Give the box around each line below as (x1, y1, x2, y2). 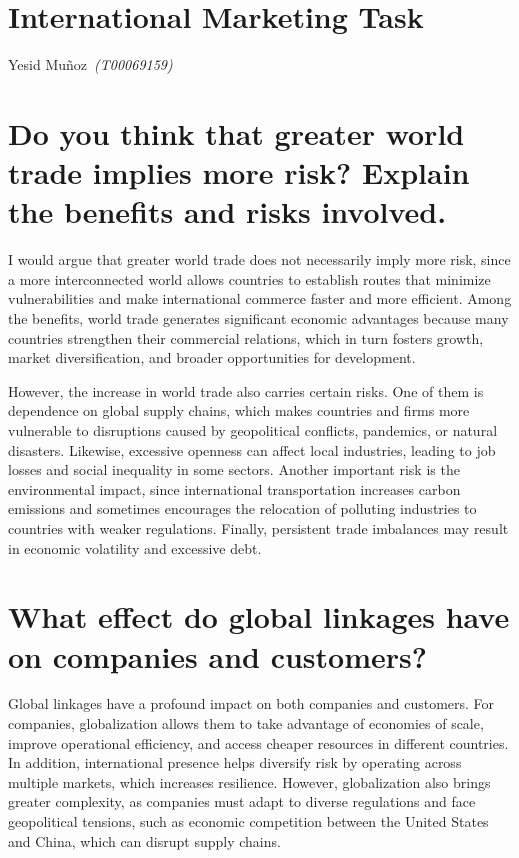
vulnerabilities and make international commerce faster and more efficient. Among (8, 288, 512, 309)
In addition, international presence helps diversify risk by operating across (8, 752, 462, 773)
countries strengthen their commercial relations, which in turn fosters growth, (8, 327, 484, 348)
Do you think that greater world (8, 112, 465, 153)
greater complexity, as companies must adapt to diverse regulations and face (8, 791, 476, 812)
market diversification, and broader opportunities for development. (8, 347, 416, 368)
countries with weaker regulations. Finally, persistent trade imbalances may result (8, 517, 509, 538)
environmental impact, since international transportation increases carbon (8, 478, 461, 499)
